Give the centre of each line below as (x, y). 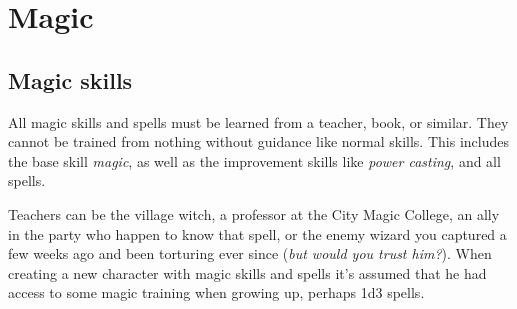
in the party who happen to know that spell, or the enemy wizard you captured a (257, 233)
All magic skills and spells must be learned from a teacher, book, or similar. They (258, 121)
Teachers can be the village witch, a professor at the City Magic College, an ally (254, 213)
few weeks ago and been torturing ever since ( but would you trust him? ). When (250, 253)
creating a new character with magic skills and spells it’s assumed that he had (247, 272)
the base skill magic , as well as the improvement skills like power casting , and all (254, 160)
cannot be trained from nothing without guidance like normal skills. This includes (258, 141)
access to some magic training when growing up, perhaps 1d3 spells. (216, 292)
